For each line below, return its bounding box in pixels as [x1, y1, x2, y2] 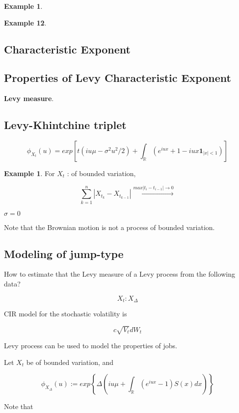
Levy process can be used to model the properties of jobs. [4, 340, 178, 351]
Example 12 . [4, 17, 47, 27]
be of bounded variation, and [26, 357, 114, 367]
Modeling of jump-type [4, 246, 124, 261]
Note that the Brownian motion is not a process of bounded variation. [4, 222, 215, 232]
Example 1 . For [4, 168, 55, 178]
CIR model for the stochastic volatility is [4, 309, 127, 319]
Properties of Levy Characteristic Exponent [4, 70, 231, 85]
